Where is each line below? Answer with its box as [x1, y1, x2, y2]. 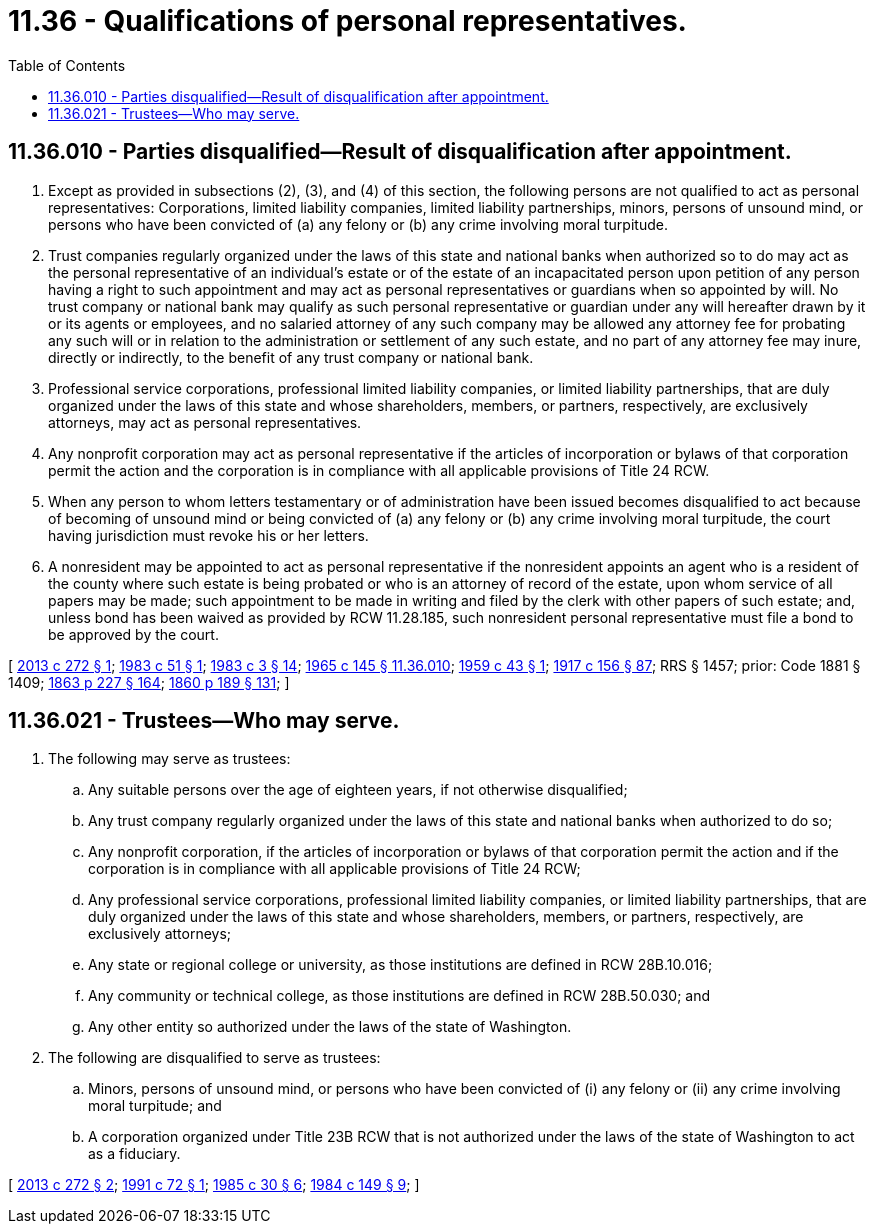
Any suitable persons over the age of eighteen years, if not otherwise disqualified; [88, 781, 628, 799]
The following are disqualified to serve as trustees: [48, 1049, 381, 1067]
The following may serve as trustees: [48, 750, 291, 768]
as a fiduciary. [88, 1145, 181, 1163]
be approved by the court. [48, 625, 219, 643]
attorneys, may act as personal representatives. [48, 413, 362, 431]
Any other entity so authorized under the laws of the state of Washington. [88, 1018, 572, 1036]
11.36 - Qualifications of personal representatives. [8, 4, 687, 38]
